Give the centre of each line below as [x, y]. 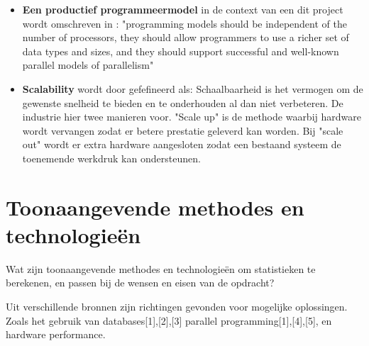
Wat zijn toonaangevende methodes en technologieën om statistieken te [161, 268]
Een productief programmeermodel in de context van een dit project [183, 9]
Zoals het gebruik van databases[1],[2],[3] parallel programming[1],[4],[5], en [169, 320]
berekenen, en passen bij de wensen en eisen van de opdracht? [140, 283]
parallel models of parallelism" [88, 65]
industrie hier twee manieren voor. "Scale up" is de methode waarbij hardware [192, 117]
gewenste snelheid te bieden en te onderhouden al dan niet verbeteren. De [183, 102]
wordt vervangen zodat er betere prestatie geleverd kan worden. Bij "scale [183, 130]
